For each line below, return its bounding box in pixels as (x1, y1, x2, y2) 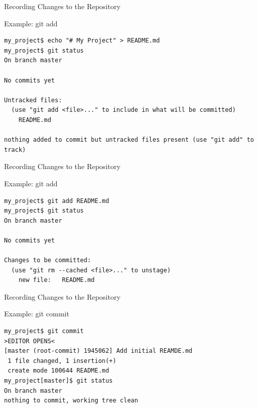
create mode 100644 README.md (8, 367, 109, 375)
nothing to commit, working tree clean (4, 397, 138, 404)
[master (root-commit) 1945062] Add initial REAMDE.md (4, 347, 193, 355)
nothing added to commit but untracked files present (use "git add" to (4, 136, 254, 144)
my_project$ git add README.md (4, 197, 109, 205)
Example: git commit (4, 308, 69, 319)
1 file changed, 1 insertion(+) (8, 357, 116, 364)
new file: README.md (18, 276, 95, 284)
